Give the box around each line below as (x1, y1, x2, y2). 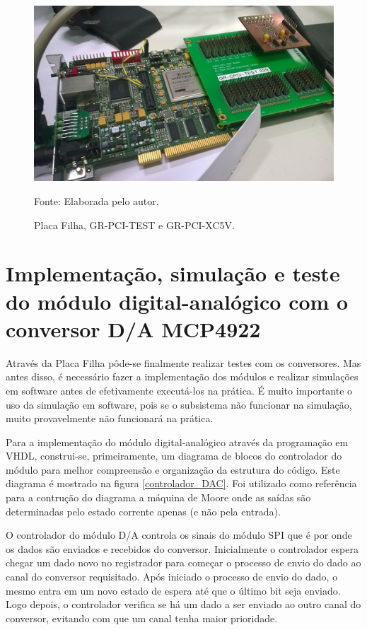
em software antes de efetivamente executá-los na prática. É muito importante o (6, 383, 353, 397)
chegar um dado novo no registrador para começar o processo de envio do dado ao (6, 555, 361, 570)
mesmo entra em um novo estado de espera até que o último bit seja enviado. (6, 583, 341, 597)
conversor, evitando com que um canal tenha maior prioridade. (6, 610, 278, 625)
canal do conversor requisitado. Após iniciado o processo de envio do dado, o (6, 569, 338, 584)
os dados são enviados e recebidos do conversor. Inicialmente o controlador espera (6, 541, 359, 556)
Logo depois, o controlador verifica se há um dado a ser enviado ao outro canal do (6, 597, 361, 612)
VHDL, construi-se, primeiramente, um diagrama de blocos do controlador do (6, 448, 342, 463)
